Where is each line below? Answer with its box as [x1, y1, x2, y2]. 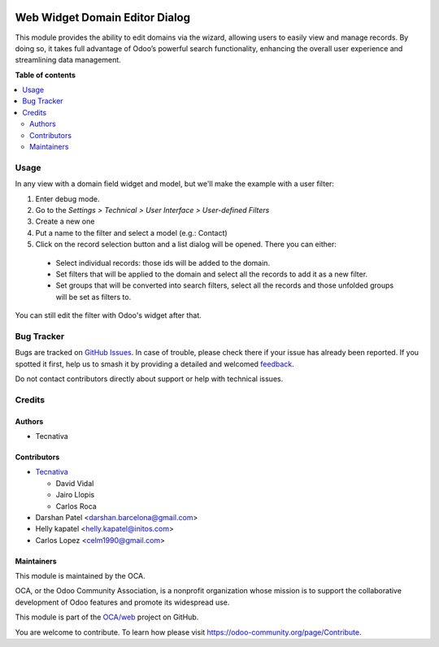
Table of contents [15, 70, 76, 80]
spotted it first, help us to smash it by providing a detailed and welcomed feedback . [15, 358, 294, 369]
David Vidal [55, 478, 94, 488]
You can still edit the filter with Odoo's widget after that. [15, 310, 202, 320]
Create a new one [35, 216, 95, 227]
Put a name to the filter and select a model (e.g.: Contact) [35, 228, 228, 237]
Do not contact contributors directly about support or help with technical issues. [15, 374, 284, 384]
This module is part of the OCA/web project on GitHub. [15, 612, 199, 622]
